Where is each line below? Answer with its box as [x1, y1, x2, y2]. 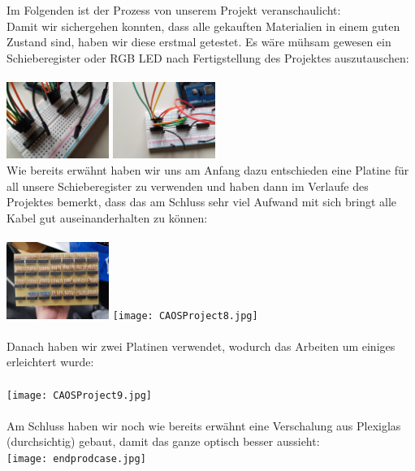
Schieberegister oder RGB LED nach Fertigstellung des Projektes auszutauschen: [6, 49, 409, 66]
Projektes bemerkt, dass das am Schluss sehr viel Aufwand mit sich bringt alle [6, 193, 397, 210]
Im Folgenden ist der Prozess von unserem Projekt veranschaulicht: [6, 2, 341, 18]
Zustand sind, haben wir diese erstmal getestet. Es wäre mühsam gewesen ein [6, 33, 391, 50]
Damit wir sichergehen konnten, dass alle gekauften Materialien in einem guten [6, 17, 400, 34]
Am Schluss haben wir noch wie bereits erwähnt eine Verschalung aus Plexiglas [6, 417, 401, 434]
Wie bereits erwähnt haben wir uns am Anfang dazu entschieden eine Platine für [6, 162, 409, 179]
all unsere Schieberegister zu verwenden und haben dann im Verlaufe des [6, 177, 369, 194]
